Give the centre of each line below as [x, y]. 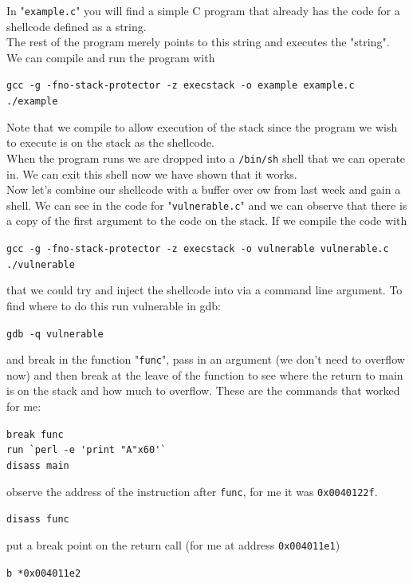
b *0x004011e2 [44, 573]
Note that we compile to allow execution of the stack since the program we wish [202, 126]
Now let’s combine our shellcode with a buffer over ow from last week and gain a [204, 189]
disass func [38, 520]
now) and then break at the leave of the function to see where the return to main [205, 374]
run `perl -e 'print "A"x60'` [87, 450]
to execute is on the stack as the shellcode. [110, 142]
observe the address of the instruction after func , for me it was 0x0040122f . [192, 491]
